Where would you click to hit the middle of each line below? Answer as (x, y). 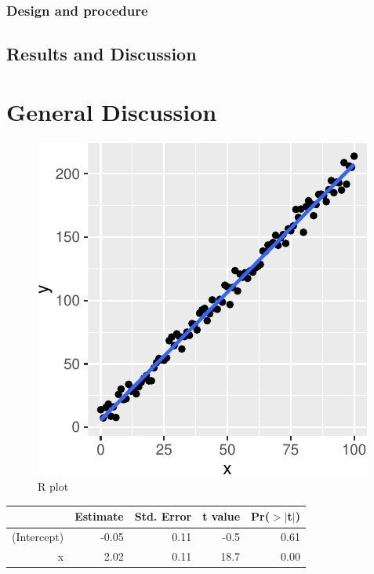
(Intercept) (38, 537)
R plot (53, 486)
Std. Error (163, 516)
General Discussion (112, 111)
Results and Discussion (102, 54)
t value (221, 516)
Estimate (99, 516)
